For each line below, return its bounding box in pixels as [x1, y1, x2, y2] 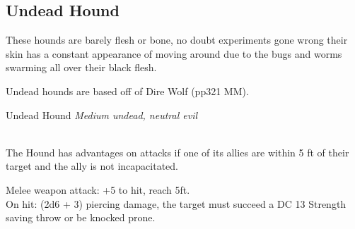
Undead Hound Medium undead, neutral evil [6, 107, 198, 122]
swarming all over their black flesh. [6, 60, 157, 75]
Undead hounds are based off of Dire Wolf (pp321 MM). [6, 83, 249, 98]
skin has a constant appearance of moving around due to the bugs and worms [6, 46, 342, 61]
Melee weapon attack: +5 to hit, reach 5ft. [6, 182, 190, 197]
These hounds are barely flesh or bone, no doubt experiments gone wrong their [6, 32, 348, 47]
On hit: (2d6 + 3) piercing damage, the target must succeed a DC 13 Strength [6, 196, 347, 211]
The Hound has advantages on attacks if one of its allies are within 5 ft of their [6, 144, 349, 159]
